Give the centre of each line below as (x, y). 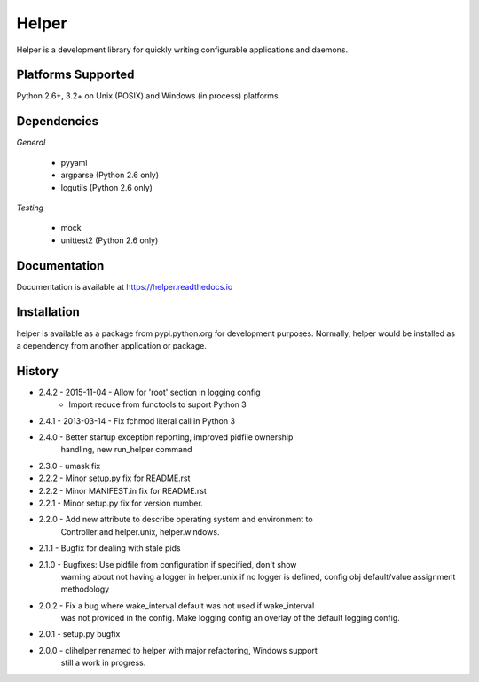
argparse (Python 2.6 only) (110, 175)
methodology (85, 589)
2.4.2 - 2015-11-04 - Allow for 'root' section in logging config (149, 392)
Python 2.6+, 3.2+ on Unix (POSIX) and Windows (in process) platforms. (149, 96)
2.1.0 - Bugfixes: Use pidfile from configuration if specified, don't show (168, 564)
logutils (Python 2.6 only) (106, 187)
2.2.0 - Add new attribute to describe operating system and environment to (176, 520)
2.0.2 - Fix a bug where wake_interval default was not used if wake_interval (177, 605)
